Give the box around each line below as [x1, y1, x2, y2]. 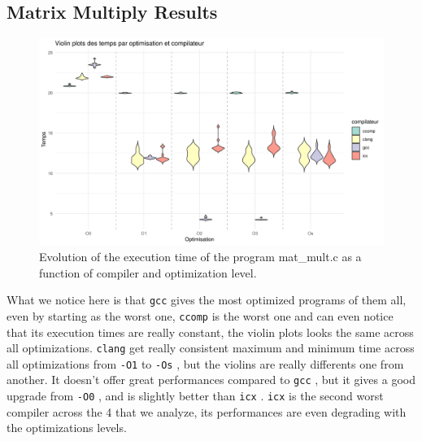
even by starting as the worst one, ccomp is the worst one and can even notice [7, 307, 394, 324]
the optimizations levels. [7, 419, 127, 436]
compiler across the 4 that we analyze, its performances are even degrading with [7, 403, 407, 420]
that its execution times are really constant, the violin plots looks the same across [7, 323, 414, 340]
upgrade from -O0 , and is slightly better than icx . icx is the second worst [7, 387, 384, 404]
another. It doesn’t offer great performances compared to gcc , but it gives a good [7, 371, 415, 388]
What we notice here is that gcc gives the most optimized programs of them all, [7, 291, 407, 308]
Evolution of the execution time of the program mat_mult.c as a [39, 248, 362, 265]
